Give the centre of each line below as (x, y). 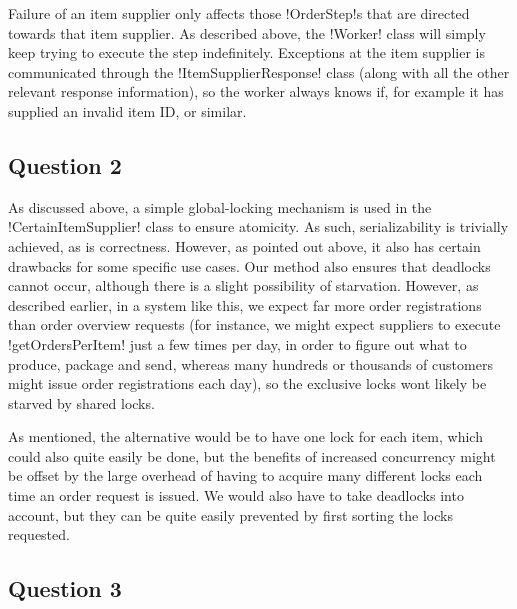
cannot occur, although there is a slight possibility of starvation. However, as (243, 285)
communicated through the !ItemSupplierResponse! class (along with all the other (259, 71)
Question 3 (65, 588)
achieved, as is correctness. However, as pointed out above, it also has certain (244, 245)
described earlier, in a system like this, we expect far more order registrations (245, 304)
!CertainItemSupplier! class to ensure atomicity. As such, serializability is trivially (258, 226)
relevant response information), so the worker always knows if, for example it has (256, 91)
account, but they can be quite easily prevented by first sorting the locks (230, 514)
